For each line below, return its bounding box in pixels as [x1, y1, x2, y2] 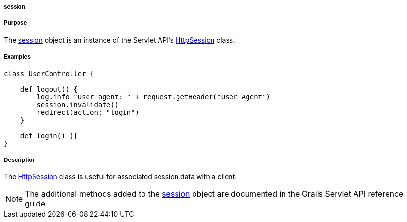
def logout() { [20, 85, 78, 93]
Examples [4, 53, 31, 61]
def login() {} [20, 131, 78, 140]
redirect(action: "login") [36, 108, 140, 116]
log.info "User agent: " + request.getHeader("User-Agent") [36, 93, 270, 101]
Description [4, 156, 36, 163]
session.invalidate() [36, 100, 119, 109]
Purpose [4, 19, 27, 27]
